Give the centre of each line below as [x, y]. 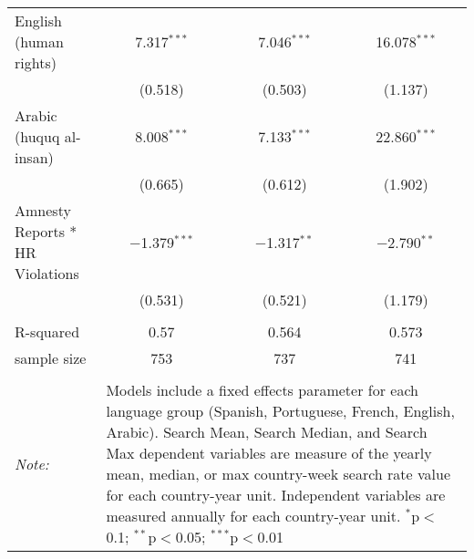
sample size [51, 358]
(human [39, 41]
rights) [36, 62]
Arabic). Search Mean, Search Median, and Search [267, 432]
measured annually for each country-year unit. [253, 516]
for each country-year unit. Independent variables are [276, 495]
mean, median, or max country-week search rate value [278, 474]
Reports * [46, 231]
